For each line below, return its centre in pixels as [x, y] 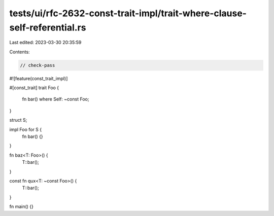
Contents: [20, 52]
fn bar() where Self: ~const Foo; [56, 99]
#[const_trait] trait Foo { [34, 88]
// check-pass [38, 65]
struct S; [18, 120]
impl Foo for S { [26, 129]
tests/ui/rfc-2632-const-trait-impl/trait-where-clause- [128, 13]
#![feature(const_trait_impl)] [39, 78]
